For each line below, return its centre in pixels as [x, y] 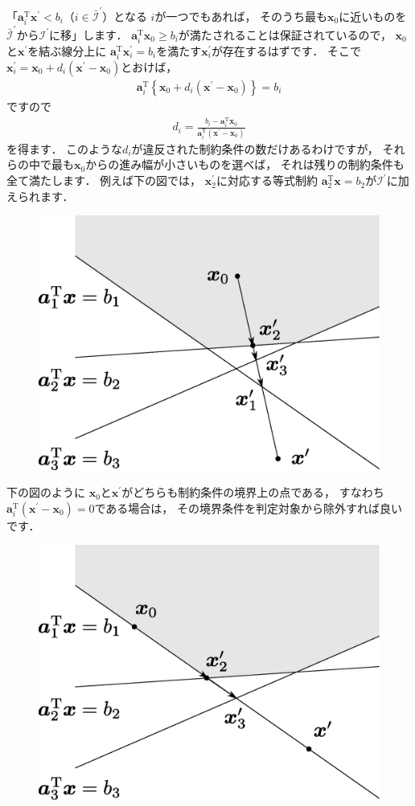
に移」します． [88, 34]
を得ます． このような [65, 148]
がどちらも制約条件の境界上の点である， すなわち [253, 492]
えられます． [40, 196]
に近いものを [373, 16]
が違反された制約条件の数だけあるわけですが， [255, 148]
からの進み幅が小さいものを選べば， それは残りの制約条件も [245, 164]
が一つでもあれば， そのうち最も [241, 16]
